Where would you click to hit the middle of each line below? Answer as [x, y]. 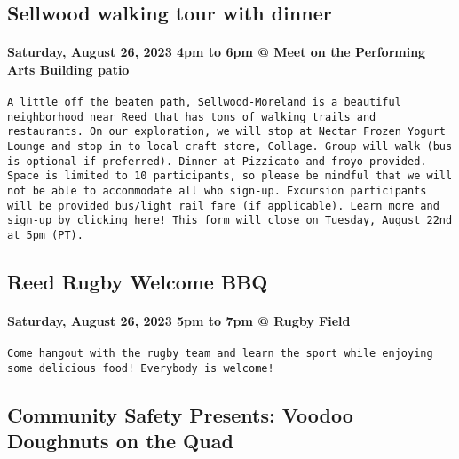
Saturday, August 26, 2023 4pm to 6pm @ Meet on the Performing [217, 52]
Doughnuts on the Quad [120, 441]
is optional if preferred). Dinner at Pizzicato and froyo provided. [217, 161]
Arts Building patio [68, 69]
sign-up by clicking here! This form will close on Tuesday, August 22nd [230, 221]
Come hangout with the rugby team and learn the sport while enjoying [220, 354]
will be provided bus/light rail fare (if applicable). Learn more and [223, 206]
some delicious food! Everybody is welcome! [141, 368]
